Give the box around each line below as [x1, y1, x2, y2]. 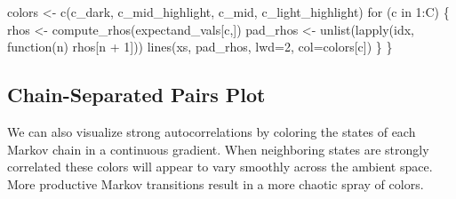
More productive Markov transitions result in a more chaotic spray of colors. [7, 174, 424, 193]
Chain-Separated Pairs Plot [7, 81, 266, 108]
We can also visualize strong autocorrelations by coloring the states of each [7, 122, 416, 140]
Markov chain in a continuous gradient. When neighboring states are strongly [7, 139, 429, 158]
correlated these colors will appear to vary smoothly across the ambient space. [7, 157, 433, 176]
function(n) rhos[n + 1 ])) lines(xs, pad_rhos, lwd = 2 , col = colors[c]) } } [7, 37, 393, 56]
